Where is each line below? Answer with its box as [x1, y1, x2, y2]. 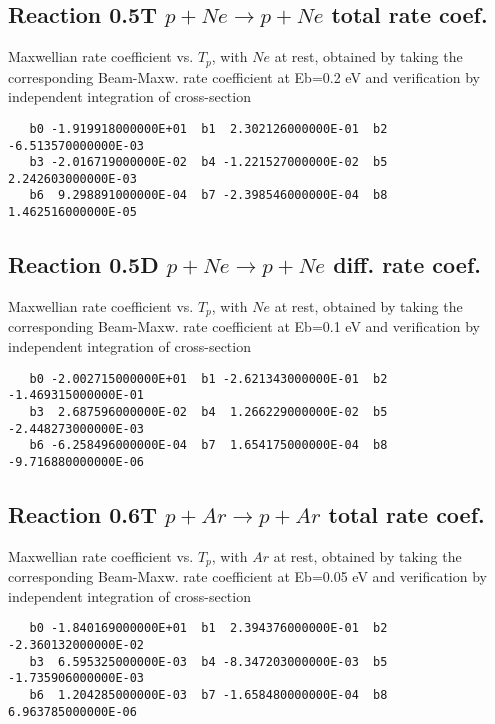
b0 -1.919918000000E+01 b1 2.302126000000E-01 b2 [29, 121, 388, 136]
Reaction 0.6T [8, 498, 157, 529]
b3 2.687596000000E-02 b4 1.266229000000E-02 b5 [29, 404, 388, 419]
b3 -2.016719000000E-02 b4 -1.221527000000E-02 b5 [29, 155, 388, 170]
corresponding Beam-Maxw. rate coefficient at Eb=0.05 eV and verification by [8, 566, 487, 587]
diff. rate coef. [333, 249, 481, 280]
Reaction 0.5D [8, 249, 159, 280]
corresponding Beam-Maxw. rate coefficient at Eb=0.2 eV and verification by [8, 66, 480, 87]
